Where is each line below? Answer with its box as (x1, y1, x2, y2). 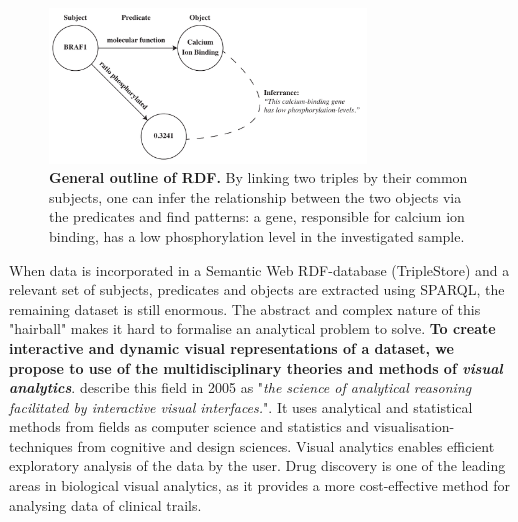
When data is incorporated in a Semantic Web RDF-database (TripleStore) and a (9, 259, 510, 280)
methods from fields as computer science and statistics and (9, 416, 369, 437)
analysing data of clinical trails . (9, 494, 202, 515)
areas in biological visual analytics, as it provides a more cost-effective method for (9, 475, 511, 496)
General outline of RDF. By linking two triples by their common (49, 167, 468, 188)
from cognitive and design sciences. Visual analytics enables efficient (77, 435, 495, 456)
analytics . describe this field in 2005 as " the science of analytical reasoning (9, 377, 472, 398)
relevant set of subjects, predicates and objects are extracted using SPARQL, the (9, 279, 505, 300)
